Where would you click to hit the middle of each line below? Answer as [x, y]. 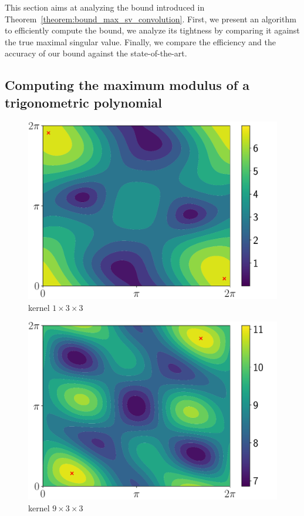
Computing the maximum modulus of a [127, 85]
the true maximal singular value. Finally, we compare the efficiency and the [140, 41]
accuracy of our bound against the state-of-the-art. [96, 53]
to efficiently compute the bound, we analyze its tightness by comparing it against [152, 30]
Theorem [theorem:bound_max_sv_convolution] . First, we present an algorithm [151, 19]
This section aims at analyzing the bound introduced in [105, 7]
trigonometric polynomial [84, 102]
